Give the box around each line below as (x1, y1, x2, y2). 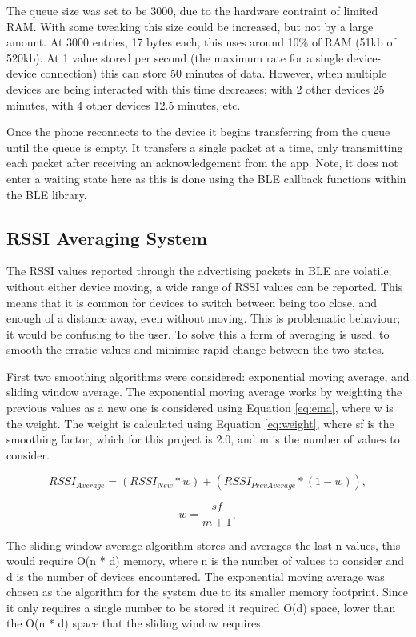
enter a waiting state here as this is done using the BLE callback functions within (6, 170, 406, 186)
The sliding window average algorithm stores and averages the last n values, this (6, 536, 401, 553)
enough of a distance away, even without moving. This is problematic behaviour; (6, 310, 401, 327)
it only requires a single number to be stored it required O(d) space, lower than (6, 599, 396, 615)
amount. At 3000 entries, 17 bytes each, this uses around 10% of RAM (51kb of (6, 34, 396, 50)
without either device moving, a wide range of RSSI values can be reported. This (6, 278, 403, 294)
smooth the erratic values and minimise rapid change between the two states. (6, 341, 385, 358)
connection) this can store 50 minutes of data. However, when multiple (40, 65, 387, 82)
